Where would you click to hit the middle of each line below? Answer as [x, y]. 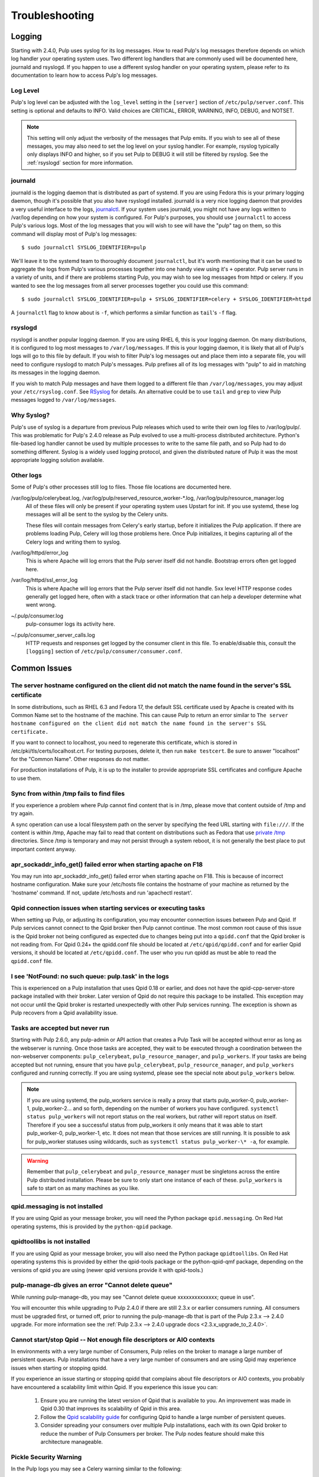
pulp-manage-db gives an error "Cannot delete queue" [92, 1285]
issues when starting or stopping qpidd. [59, 1368]
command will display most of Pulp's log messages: [74, 234]
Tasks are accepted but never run [60, 1028]
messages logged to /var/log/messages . [64, 400]
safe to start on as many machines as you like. [83, 1188]
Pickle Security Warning [46, 1457]
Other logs [27, 475]
